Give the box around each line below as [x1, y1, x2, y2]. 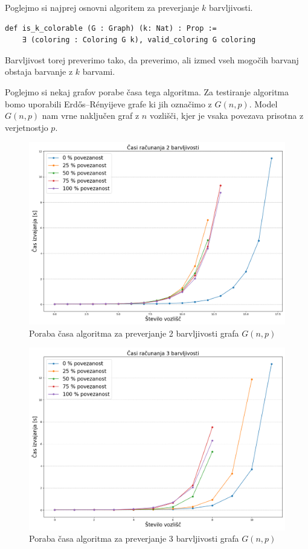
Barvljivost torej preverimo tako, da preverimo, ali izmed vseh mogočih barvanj [5, 53, 299, 66]
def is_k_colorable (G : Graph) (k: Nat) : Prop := [5, 24, 217, 33]
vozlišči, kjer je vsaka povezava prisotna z [149, 109, 304, 122]
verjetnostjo [5, 121, 48, 133]
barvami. [82, 65, 115, 78]
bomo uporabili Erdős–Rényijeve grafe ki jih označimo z [5, 97, 212, 110]
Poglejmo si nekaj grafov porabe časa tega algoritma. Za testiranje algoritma [5, 85, 289, 98]
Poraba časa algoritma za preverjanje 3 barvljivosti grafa [29, 532, 239, 545]
